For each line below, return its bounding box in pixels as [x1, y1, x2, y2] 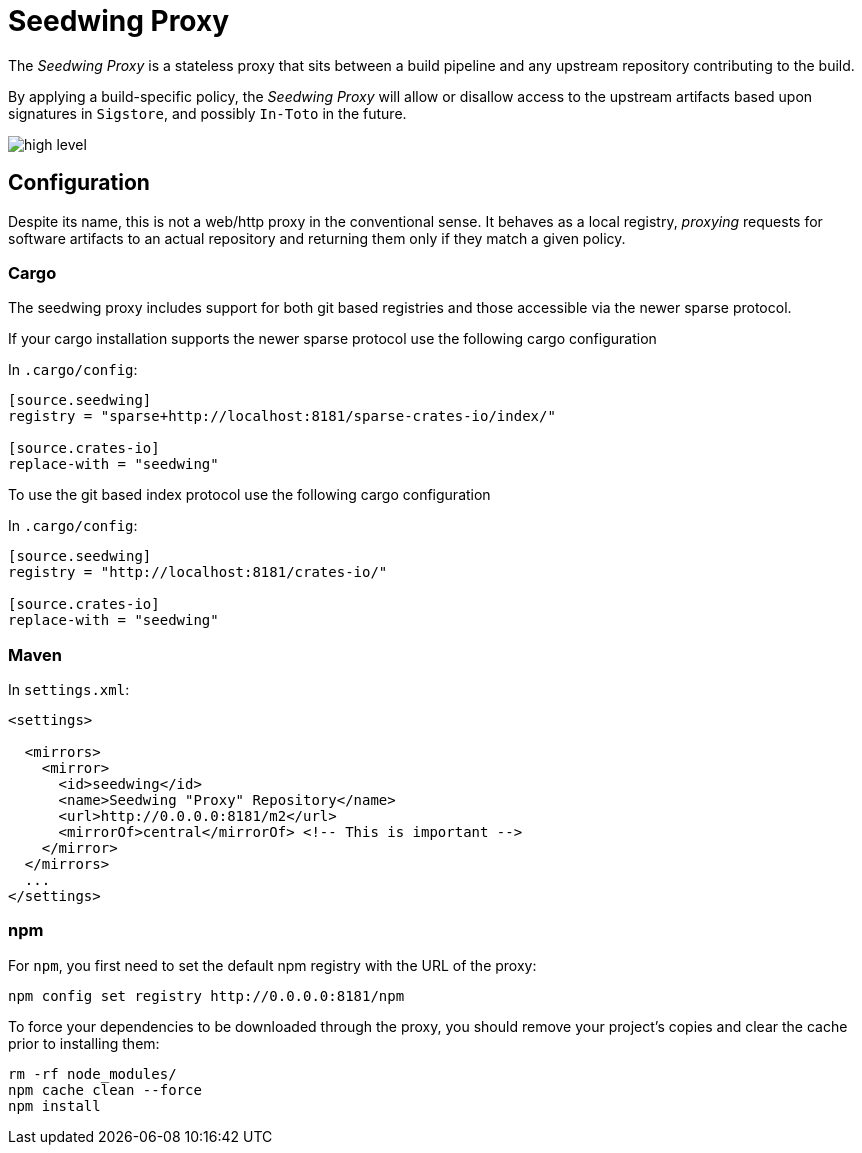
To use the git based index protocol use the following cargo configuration [8, 486, 491, 504]
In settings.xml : [8, 681, 130, 699]
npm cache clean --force [8, 1081, 202, 1098]
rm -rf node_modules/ [8, 1065, 177, 1082]
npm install [8, 1097, 101, 1114]
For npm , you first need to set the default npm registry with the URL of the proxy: [8, 956, 537, 974]
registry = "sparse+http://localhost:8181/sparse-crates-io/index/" [8, 408, 556, 425]
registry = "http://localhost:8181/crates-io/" [8, 564, 388, 581]
